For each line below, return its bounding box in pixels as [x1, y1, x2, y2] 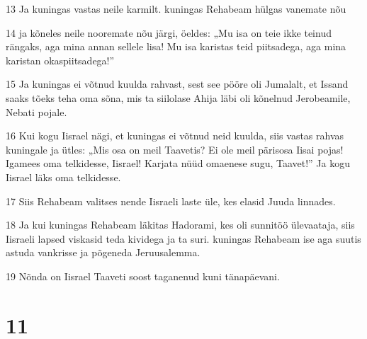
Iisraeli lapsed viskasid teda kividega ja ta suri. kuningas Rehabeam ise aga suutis [6, 231, 361, 246]
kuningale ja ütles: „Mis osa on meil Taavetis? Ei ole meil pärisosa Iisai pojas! [6, 142, 344, 156]
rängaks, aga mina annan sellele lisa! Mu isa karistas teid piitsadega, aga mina [6, 39, 346, 54]
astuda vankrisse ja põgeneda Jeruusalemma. [6, 245, 201, 260]
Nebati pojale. [6, 104, 67, 119]
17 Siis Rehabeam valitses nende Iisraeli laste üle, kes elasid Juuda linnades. [6, 193, 336, 208]
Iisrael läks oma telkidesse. [6, 169, 121, 184]
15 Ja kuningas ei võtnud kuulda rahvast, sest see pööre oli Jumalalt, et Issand [6, 76, 349, 91]
